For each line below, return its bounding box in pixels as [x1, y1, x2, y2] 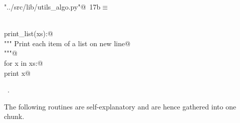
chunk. [4, 111, 25, 121]
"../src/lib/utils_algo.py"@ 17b [4, 2, 101, 12]
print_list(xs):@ [4, 28, 53, 39]
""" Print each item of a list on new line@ [4, 38, 131, 48]
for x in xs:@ [4, 57, 43, 68]
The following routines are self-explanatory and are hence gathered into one [4, 101, 236, 111]
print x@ [4, 67, 31, 78]
